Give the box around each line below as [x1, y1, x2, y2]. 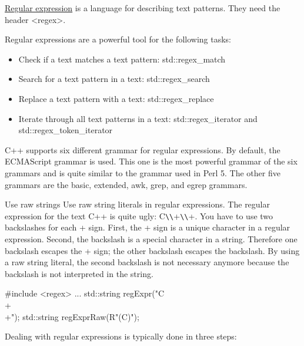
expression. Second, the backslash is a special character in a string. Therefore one [5, 232, 298, 245]
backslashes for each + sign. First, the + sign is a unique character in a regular [5, 221, 290, 233]
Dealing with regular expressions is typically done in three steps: [5, 330, 237, 342]
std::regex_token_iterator [18, 124, 113, 136]
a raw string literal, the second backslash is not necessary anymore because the [5, 256, 289, 268]
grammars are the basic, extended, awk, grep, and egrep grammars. [5, 178, 248, 190]
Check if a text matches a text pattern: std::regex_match [18, 52, 226, 65]
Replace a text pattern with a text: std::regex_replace [18, 92, 214, 104]
